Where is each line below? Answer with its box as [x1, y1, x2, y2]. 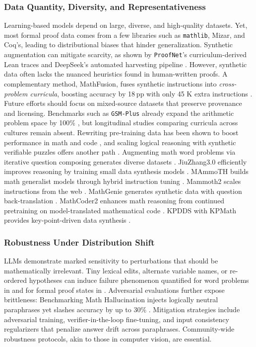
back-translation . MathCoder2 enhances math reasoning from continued [4, 195, 225, 206]
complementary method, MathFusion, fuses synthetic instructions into [4, 78, 217, 88]
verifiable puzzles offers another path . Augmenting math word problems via [4, 147, 236, 157]
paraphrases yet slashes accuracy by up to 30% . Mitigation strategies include [4, 304, 240, 315]
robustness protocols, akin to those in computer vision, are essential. [4, 333, 212, 344]
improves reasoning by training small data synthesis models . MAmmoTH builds [4, 166, 249, 176]
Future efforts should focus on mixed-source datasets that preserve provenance [4, 98, 242, 108]
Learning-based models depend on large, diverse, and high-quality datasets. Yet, [4, 20, 248, 30]
